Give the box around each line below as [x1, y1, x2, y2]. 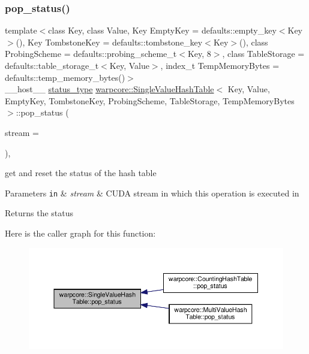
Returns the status [5, 207, 74, 219]
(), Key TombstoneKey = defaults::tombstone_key [16, 35, 203, 48]
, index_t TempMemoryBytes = [160, 59, 280, 71]
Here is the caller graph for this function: [5, 227, 156, 239]
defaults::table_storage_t [5, 59, 99, 71]
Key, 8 [187, 47, 211, 60]
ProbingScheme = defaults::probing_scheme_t [5, 47, 177, 60]
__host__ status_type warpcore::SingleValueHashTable [5, 83, 214, 95]
